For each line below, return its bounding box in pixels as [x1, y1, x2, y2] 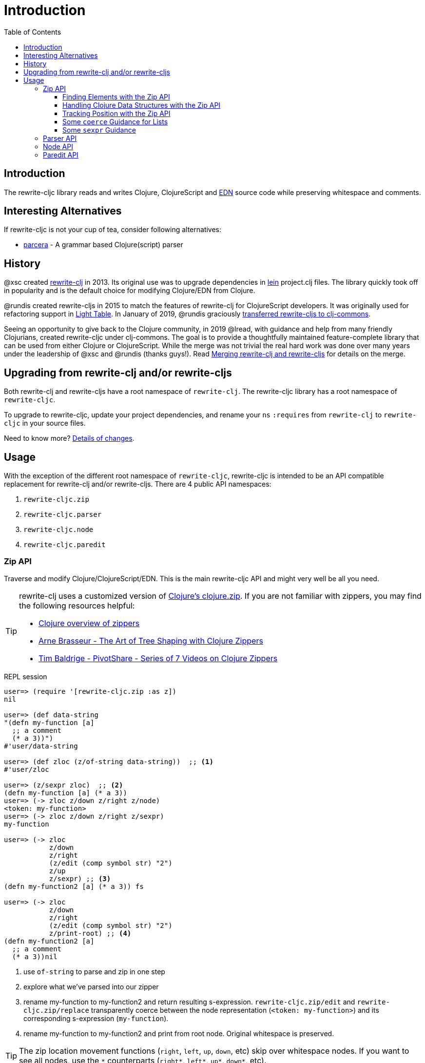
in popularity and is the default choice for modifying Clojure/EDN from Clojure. [4, 286, 255, 295]
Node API [43, 142, 73, 151]
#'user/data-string [4, 742, 78, 750]
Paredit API [43, 150, 78, 159]
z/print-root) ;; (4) [49, 929, 132, 937]
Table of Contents [4, 27, 61, 36]
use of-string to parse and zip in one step [23, 967, 165, 976]
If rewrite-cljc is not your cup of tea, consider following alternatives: [4, 225, 222, 234]
